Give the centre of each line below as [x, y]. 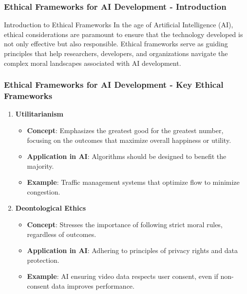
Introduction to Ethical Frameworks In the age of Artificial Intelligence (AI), [119, 25]
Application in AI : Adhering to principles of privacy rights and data [133, 250]
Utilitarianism [39, 114]
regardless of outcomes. [62, 234]
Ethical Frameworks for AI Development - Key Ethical [114, 85]
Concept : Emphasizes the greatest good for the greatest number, [125, 130]
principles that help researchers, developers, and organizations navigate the [116, 53]
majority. [40, 166]
